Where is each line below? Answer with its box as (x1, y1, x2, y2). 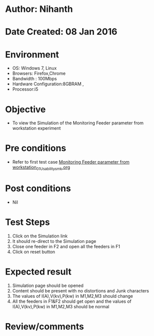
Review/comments (5, 321, 84, 332)
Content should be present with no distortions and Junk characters (12, 287, 150, 293)
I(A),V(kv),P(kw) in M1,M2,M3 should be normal (12, 303, 110, 309)
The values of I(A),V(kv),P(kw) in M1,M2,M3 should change (12, 293, 133, 299)
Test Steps (5, 217, 51, 228)
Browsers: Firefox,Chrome (12, 70, 66, 76)
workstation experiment (12, 125, 61, 131)
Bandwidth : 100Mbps (12, 76, 57, 82)
